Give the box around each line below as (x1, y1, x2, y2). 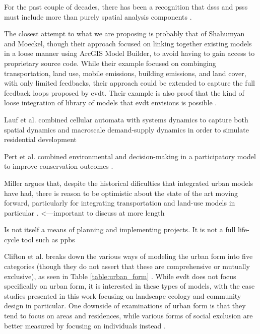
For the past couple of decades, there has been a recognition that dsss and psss (4, 2, 248, 12)
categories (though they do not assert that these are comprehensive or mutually (4, 261, 250, 272)
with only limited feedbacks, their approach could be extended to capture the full (4, 78, 255, 88)
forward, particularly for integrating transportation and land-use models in (4, 197, 235, 208)
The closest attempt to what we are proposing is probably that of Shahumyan (4, 28, 245, 39)
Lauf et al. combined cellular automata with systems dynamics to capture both (4, 114, 248, 124)
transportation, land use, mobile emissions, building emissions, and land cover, (4, 68, 246, 78)
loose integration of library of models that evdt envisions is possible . (4, 97, 217, 108)
